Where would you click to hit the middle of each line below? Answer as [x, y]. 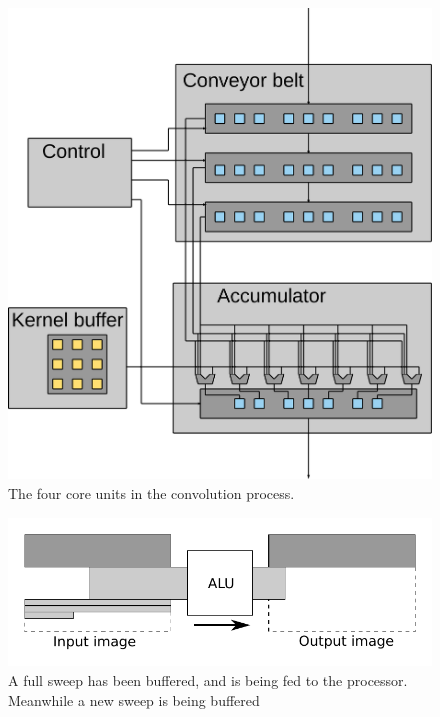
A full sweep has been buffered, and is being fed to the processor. [208, 680]
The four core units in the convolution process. [151, 493]
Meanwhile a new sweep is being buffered [134, 699]
